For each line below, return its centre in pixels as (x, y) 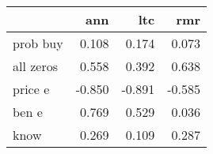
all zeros (36, 66)
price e (31, 89)
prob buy (38, 43)
